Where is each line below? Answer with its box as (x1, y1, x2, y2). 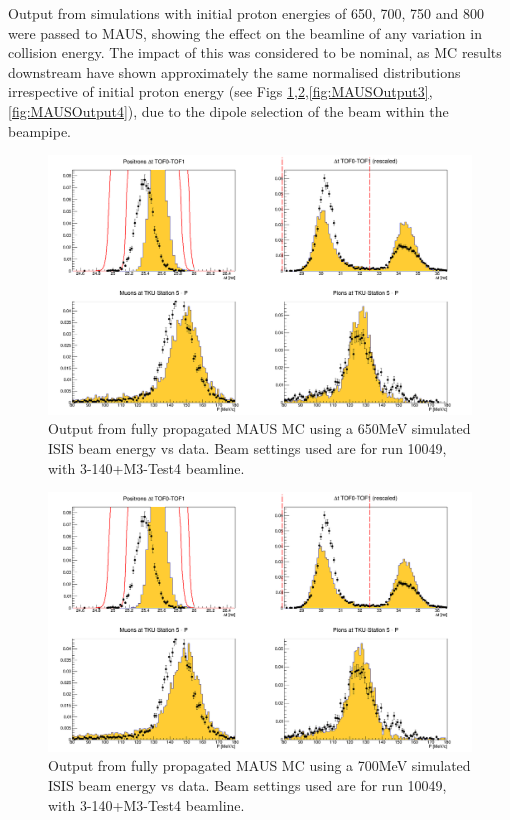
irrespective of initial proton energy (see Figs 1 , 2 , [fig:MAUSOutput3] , (8, 81, 433, 102)
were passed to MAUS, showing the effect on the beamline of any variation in (8, 22, 482, 43)
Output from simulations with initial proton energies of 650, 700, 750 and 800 (8, 3, 484, 23)
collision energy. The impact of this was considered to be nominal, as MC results (8, 42, 502, 63)
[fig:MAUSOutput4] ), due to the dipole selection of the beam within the (8, 100, 449, 121)
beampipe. (8, 120, 72, 141)
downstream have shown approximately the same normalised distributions (8, 61, 461, 82)
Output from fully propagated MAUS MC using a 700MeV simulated (48, 755, 471, 776)
